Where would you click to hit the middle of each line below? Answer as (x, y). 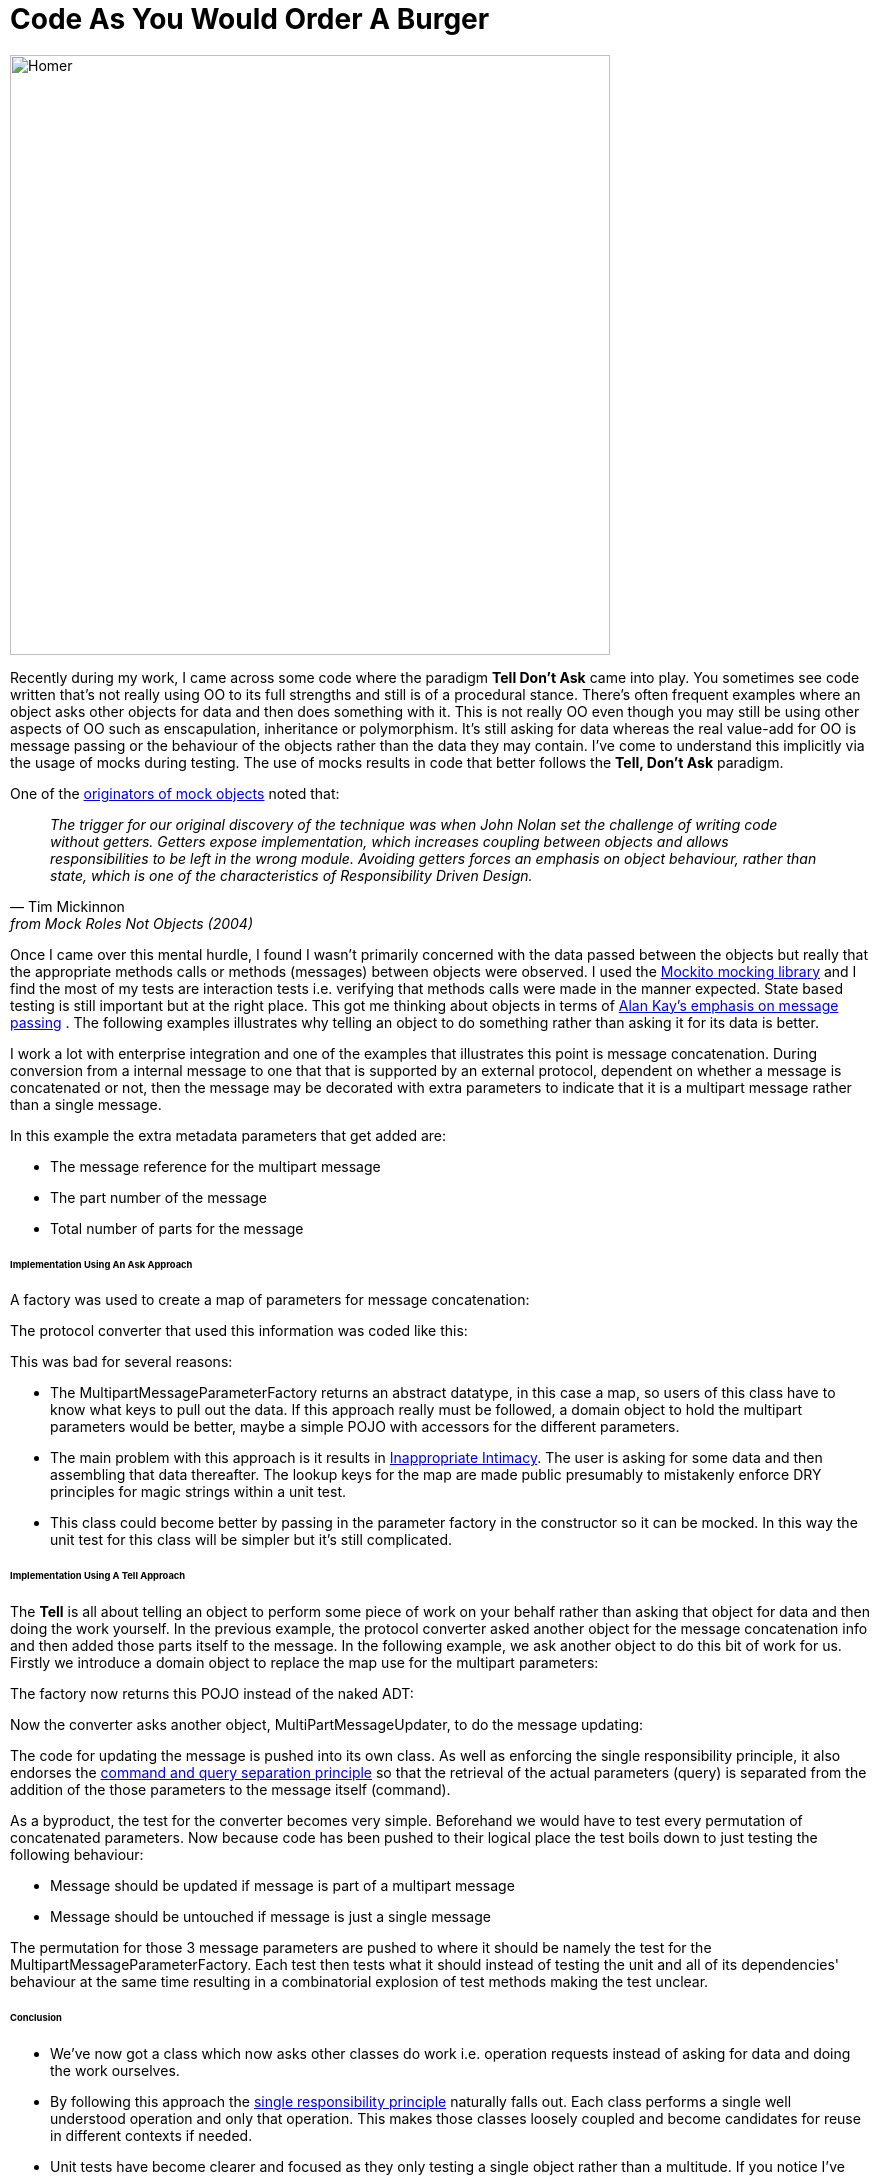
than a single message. (86, 1104)
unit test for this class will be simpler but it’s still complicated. (251, 1540)
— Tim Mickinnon (67, 906)
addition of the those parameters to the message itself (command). (230, 1790)
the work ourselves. (115, 2070)
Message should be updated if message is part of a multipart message (282, 1886)
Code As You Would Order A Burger (250, 19)
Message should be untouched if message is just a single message (270, 1917)
